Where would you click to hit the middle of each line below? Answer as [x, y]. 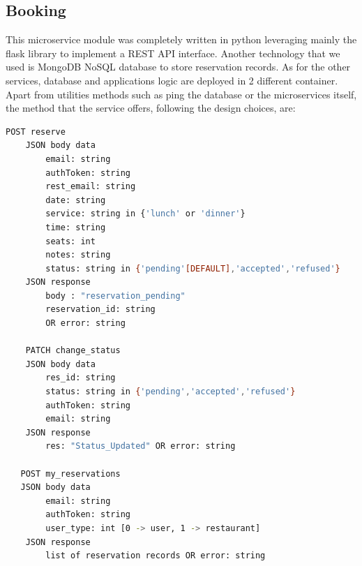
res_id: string [81, 378]
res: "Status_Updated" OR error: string [141, 446]
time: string [76, 227]
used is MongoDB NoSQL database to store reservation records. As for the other [178, 67]
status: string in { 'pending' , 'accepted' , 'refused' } [171, 392]
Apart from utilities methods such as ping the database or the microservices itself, [181, 94]
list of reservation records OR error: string [156, 556]
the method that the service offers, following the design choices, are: [151, 108]
